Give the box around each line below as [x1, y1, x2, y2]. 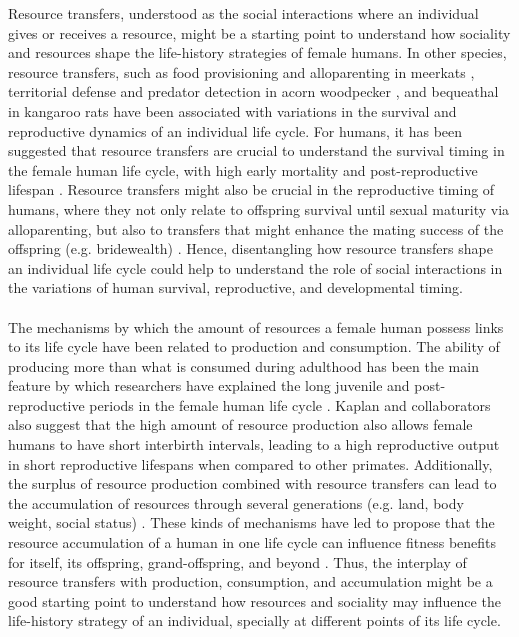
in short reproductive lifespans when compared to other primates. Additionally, [8, 453, 493, 474]
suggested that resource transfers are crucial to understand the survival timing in [8, 140, 505, 161]
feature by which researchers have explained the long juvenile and [8, 375, 410, 396]
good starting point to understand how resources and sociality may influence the [8, 590, 501, 611]
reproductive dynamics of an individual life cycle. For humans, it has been [8, 120, 463, 141]
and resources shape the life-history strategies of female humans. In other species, [8, 42, 507, 63]
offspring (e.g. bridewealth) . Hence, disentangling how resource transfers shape [8, 238, 493, 259]
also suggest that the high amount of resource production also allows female [8, 414, 473, 435]
